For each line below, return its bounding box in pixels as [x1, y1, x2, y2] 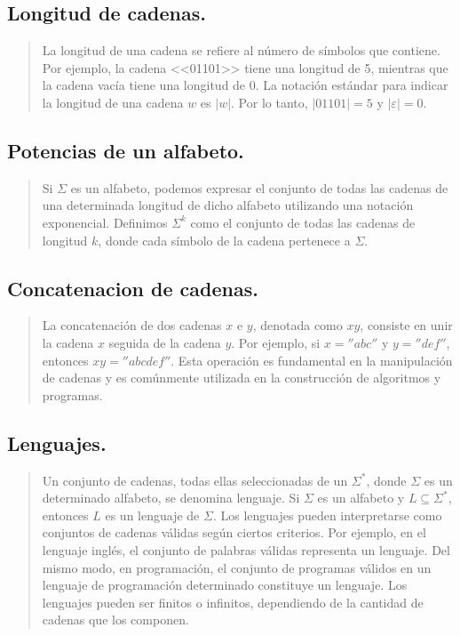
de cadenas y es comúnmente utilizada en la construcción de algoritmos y [42, 368, 441, 387]
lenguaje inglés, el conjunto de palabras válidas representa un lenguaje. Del [42, 540, 450, 559]
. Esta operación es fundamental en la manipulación [171, 350, 453, 369]
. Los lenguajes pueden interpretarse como [212, 505, 442, 524]
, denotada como [252, 316, 343, 334]
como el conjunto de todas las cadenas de [190, 213, 416, 231]
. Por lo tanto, [231, 93, 308, 111]
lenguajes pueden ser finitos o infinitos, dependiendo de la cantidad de [42, 592, 424, 611]
